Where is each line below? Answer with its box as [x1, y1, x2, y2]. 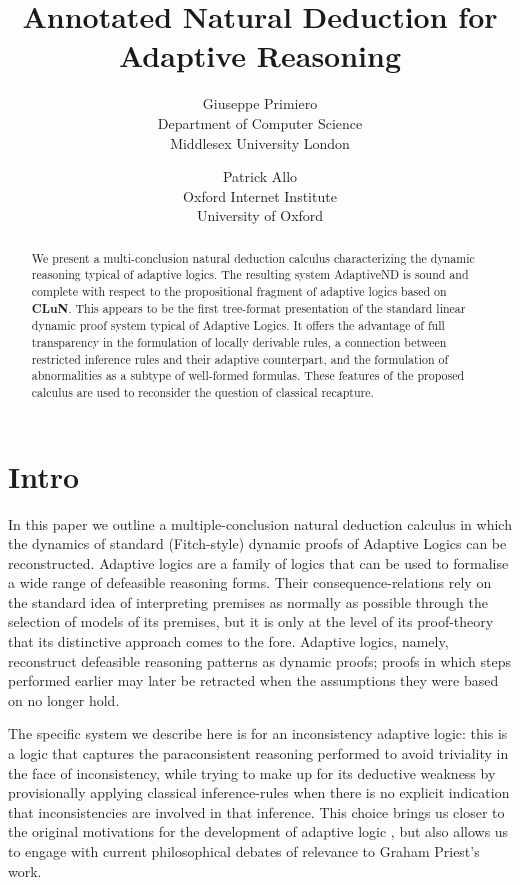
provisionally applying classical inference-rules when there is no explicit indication [8, 782, 510, 803]
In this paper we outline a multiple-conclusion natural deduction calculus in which [8, 513, 512, 534]
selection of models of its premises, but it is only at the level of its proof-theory [8, 611, 494, 632]
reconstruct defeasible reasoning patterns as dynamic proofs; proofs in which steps [8, 650, 511, 671]
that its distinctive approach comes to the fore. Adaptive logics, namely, [8, 631, 449, 652]
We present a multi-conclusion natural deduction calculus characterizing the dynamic [31, 249, 475, 266]
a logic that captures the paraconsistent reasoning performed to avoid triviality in [8, 743, 509, 764]
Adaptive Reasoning [118, 35, 402, 76]
